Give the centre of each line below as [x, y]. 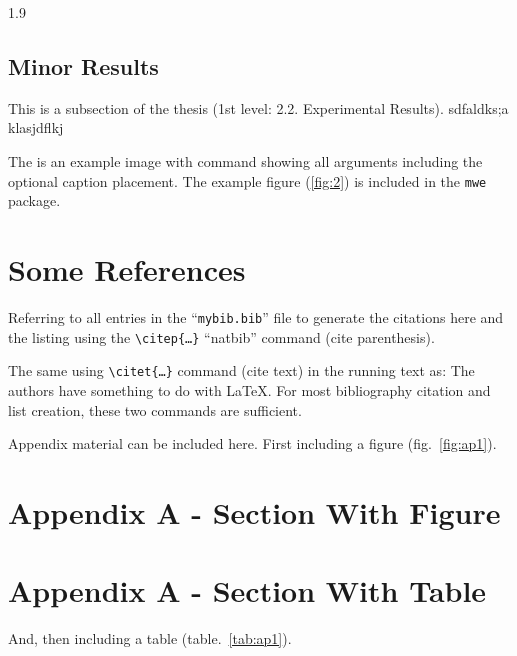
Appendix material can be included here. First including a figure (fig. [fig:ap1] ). [252, 443]
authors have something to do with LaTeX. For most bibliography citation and [249, 389]
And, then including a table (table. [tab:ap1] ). [150, 638]
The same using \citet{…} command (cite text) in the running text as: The [241, 370]
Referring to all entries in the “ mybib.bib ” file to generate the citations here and [256, 316]
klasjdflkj [36, 127]
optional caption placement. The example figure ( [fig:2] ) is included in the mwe [247, 180]
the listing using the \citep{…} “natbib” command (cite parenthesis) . [221, 336]
